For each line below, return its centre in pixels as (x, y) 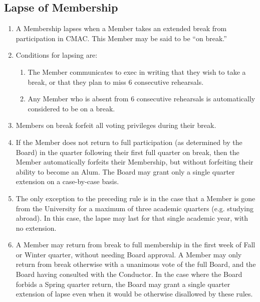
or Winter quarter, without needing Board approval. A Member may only (129, 254)
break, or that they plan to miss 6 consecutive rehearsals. (116, 82)
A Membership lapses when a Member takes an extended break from (121, 28)
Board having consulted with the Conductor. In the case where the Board (129, 274)
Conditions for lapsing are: (57, 55)
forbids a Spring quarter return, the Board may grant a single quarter (123, 284)
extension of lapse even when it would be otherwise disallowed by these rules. (134, 294)
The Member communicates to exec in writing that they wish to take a (137, 71)
